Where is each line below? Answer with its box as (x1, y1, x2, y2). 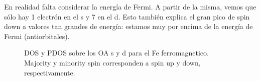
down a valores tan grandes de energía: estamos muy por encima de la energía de (4, 21, 253, 31)
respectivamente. (24, 67, 75, 77)
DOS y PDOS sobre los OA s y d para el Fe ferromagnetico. (24, 47, 209, 58)
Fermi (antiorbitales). (4, 30, 70, 41)
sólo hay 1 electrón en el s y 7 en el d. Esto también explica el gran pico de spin (4, 11, 250, 21)
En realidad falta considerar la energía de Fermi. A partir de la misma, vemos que (4, 1, 256, 11)
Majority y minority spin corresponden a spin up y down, (24, 57, 201, 67)
